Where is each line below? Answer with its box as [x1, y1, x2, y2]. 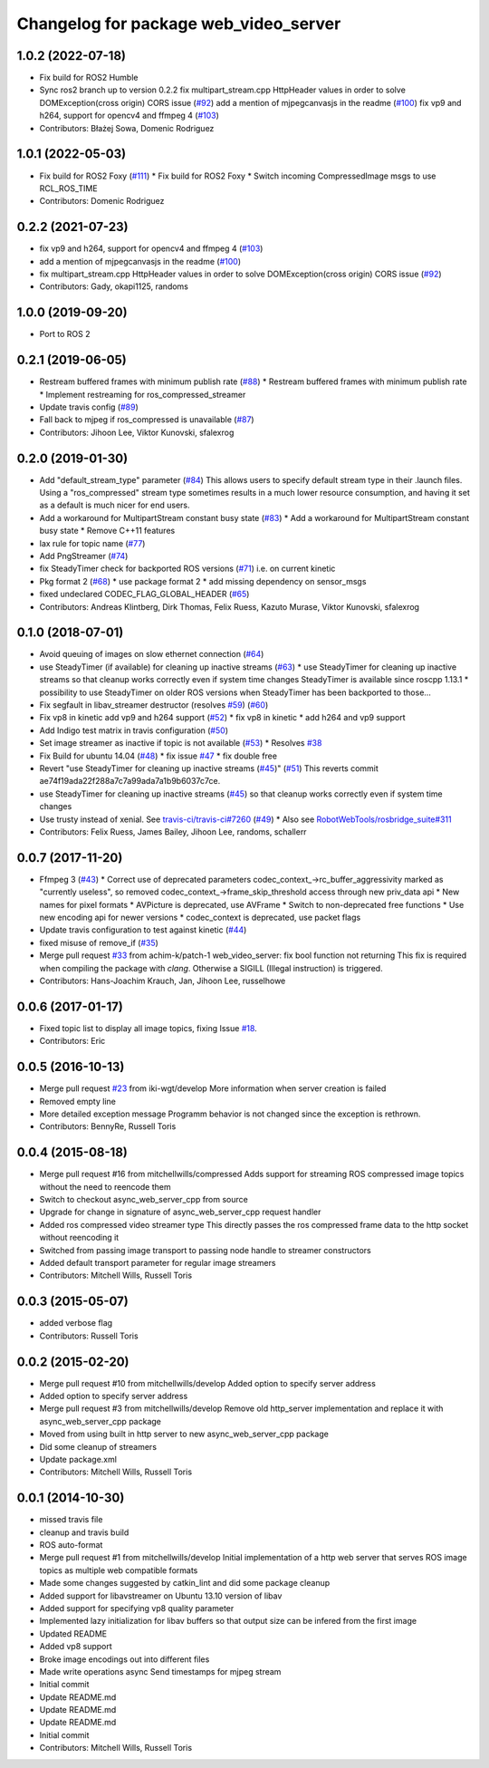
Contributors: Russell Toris [39, 1330, 139, 1341]
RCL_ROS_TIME [39, 182, 99, 194]
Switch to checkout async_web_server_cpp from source [39, 1194, 248, 1205]
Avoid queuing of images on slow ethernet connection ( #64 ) [39, 649, 264, 660]
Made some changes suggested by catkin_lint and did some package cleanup [39, 1578, 331, 1589]
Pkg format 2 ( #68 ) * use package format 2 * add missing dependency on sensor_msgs [39, 575, 367, 586]
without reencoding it [39, 1232, 120, 1243]
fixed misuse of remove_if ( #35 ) [39, 937, 158, 948]
